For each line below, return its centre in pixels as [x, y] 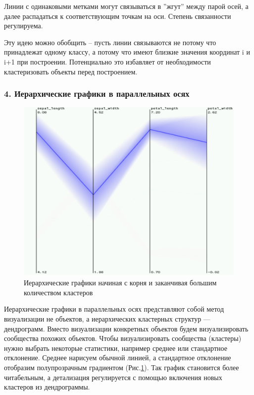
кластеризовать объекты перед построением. [71, 71]
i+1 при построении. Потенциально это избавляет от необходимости [107, 61]
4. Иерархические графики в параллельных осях [97, 94]
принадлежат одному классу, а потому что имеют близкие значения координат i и [127, 52]
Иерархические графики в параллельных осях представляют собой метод [114, 309]
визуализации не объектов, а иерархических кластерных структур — [107, 318]
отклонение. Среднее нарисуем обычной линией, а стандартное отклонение [118, 358]
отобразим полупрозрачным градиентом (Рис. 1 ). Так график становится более [122, 367]
